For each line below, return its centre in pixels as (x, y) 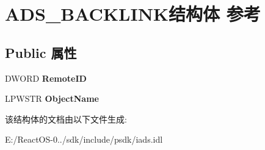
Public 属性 (41, 52)
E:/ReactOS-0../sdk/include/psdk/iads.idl (84, 139)
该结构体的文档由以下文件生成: (66, 119)
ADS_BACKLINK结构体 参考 (133, 14)
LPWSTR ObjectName (52, 98)
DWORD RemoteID (46, 78)
